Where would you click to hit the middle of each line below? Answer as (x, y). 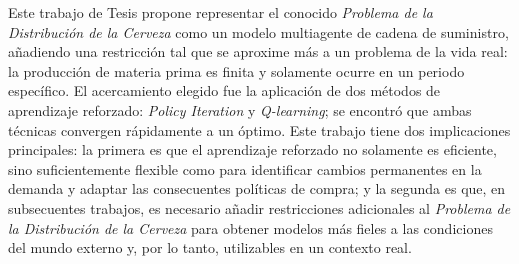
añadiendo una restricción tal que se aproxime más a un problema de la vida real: (258, 51)
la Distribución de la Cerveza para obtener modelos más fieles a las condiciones (250, 227)
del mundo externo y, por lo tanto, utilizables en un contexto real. (210, 247)
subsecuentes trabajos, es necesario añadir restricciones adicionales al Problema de (259, 207)
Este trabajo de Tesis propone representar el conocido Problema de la (220, 12)
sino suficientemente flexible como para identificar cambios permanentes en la (245, 168)
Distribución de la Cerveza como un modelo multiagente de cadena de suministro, (258, 31)
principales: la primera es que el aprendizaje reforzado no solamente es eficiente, (252, 149)
